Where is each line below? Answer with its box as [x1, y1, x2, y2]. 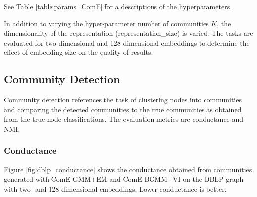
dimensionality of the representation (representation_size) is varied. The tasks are [4, 28, 253, 38]
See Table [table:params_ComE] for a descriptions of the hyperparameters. [4, 1, 232, 11]
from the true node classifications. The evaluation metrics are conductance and [4, 114, 244, 124]
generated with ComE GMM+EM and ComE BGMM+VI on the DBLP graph [4, 174, 244, 184]
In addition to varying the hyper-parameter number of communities [4, 18, 209, 28]
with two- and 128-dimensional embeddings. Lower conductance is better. [4, 183, 227, 194]
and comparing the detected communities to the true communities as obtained [4, 104, 242, 114]
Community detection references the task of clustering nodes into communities [4, 95, 242, 105]
